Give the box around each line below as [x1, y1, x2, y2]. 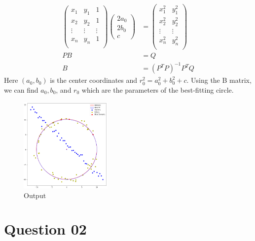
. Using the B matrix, [186, 75, 252, 85]
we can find [4, 85, 38, 95]
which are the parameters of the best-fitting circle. [81, 85, 234, 95]
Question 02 [4, 219, 87, 239]
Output [24, 190, 46, 200]
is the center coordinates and [50, 75, 138, 85]
